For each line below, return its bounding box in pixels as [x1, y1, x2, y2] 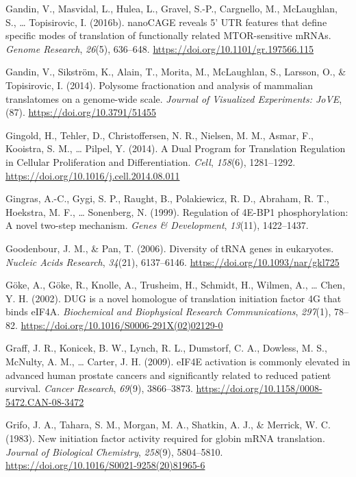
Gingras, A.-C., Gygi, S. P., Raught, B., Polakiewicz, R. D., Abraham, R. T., [5, 191, 329, 206]
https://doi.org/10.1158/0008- [196, 381, 322, 395]
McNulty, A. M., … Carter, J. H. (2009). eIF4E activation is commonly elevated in [5, 354, 351, 369]
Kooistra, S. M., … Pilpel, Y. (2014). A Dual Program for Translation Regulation [5, 141, 346, 156]
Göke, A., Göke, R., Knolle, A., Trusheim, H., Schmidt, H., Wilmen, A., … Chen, [5, 278, 346, 292]
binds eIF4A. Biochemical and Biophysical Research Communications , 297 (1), [5, 304, 331, 319]
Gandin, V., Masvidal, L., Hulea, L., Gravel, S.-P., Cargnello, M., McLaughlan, [5, 1, 338, 15]
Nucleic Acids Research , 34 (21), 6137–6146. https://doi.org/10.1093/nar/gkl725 [5, 254, 340, 269]
